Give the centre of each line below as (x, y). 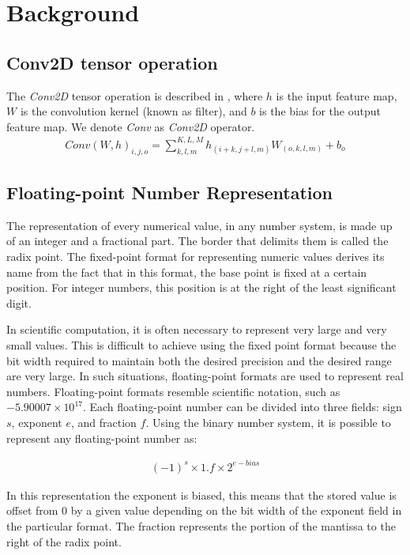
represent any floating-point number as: (102, 438)
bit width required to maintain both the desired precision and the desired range (199, 360)
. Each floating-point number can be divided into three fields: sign (242, 407)
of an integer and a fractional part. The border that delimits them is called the (197, 241)
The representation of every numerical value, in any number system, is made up (199, 225)
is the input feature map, (337, 95)
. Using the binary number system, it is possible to (268, 423)
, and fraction (103, 423)
